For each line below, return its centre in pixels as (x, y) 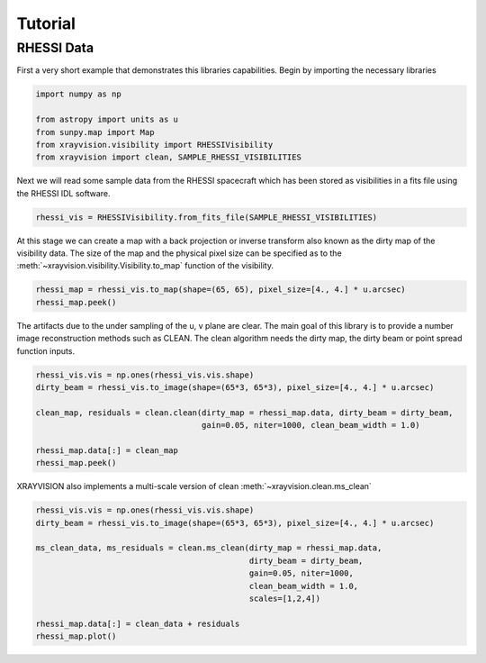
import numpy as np (78, 94)
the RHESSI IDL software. (63, 193)
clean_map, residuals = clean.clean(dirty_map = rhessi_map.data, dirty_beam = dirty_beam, (244, 413)
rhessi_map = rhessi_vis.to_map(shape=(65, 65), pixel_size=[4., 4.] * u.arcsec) (221, 290)
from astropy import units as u (107, 120)
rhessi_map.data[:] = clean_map (107, 450)
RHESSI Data (55, 48)
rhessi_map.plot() (76, 636)
